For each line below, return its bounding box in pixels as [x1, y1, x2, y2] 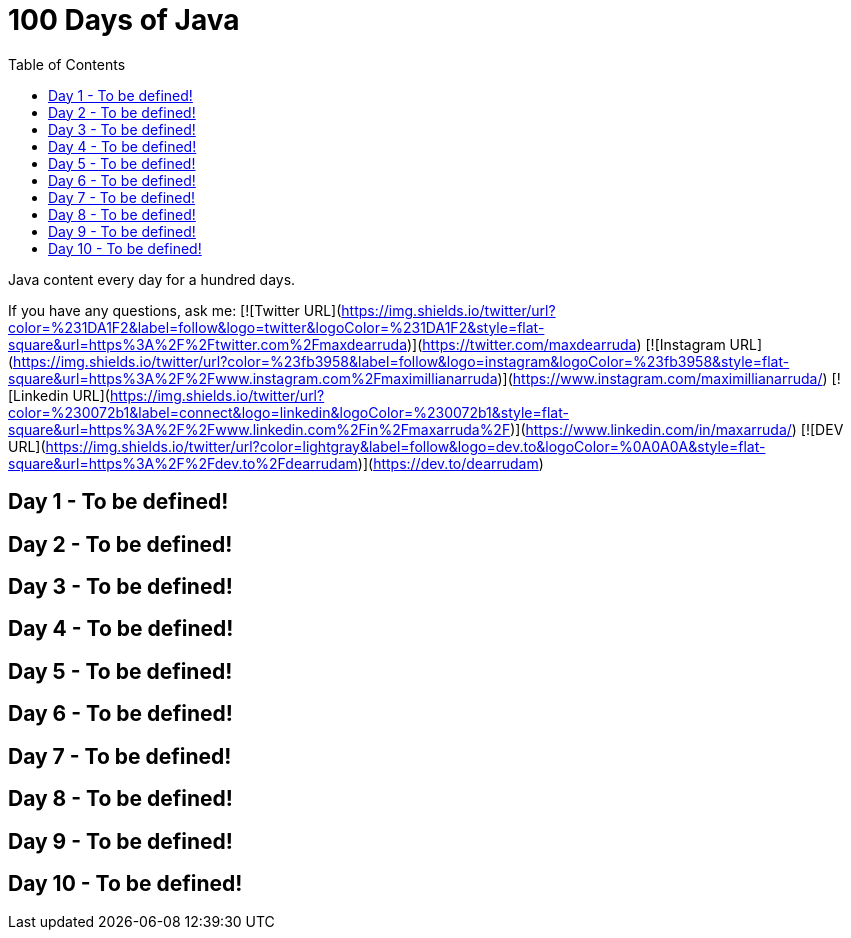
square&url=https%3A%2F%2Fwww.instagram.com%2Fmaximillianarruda [8, 369, 498, 387]
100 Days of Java [8, 3, 240, 37]
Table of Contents [8, 55, 126, 73]
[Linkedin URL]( [8, 386, 110, 404]
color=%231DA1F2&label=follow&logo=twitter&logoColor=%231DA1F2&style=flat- [8, 318, 545, 336]
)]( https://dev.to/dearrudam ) [357, 454, 544, 472]
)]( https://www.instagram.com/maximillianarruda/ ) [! [497, 369, 841, 387]
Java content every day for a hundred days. [8, 270, 296, 288]
